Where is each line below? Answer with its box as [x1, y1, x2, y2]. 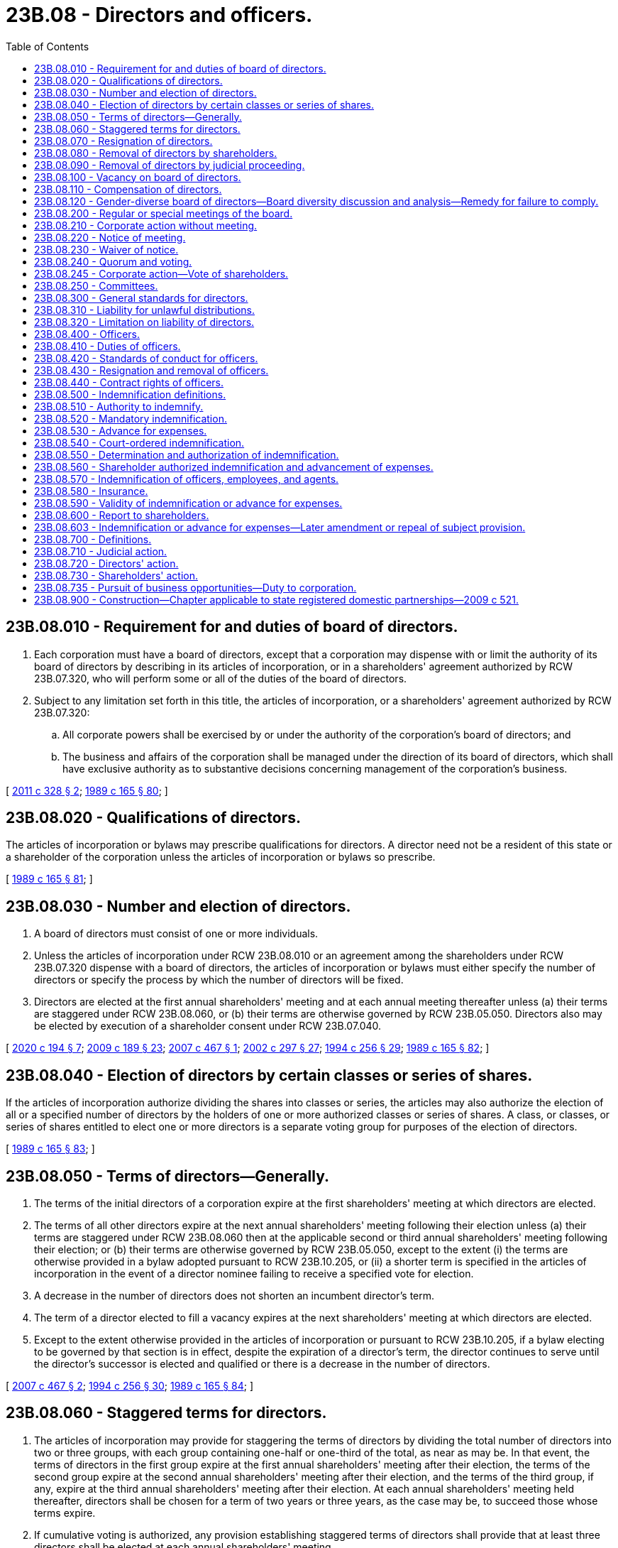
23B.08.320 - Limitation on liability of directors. [34, 315, 255, 328]
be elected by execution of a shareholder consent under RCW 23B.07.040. [34, 1020, 382, 1032]
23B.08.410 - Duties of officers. [34, 339, 181, 352]
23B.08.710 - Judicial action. [34, 545, 167, 557]
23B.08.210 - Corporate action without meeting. [34, 219, 258, 231]
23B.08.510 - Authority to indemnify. [34, 400, 204, 413]
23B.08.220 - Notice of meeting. [34, 231, 186, 244]
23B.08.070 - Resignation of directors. [34, 134, 213, 147]
